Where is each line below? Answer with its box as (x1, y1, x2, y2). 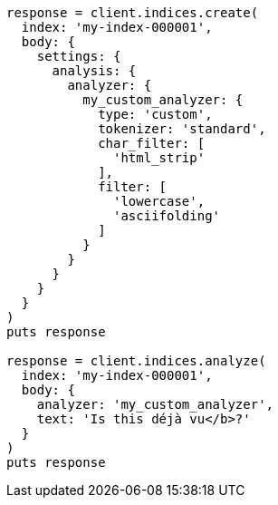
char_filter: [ (98, 136, 206, 151)
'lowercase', (113, 194, 206, 209)
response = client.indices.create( (6, 5, 259, 20)
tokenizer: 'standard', (98, 121, 266, 136)
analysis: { (52, 63, 137, 78)
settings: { (36, 49, 121, 63)
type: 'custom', (98, 107, 213, 121)
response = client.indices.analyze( (6, 354, 266, 368)
